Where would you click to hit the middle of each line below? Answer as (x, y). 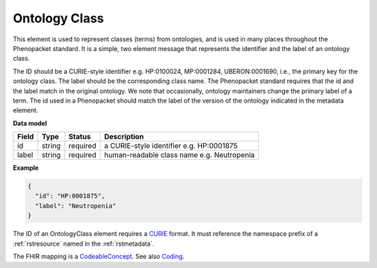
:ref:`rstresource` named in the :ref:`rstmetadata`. (84, 244)
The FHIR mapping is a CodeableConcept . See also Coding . (99, 256)
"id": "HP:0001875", (70, 196)
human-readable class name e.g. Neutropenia (179, 155)
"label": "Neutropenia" (76, 206)
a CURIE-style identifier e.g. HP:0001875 (171, 146)
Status (80, 137)
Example (26, 168)
